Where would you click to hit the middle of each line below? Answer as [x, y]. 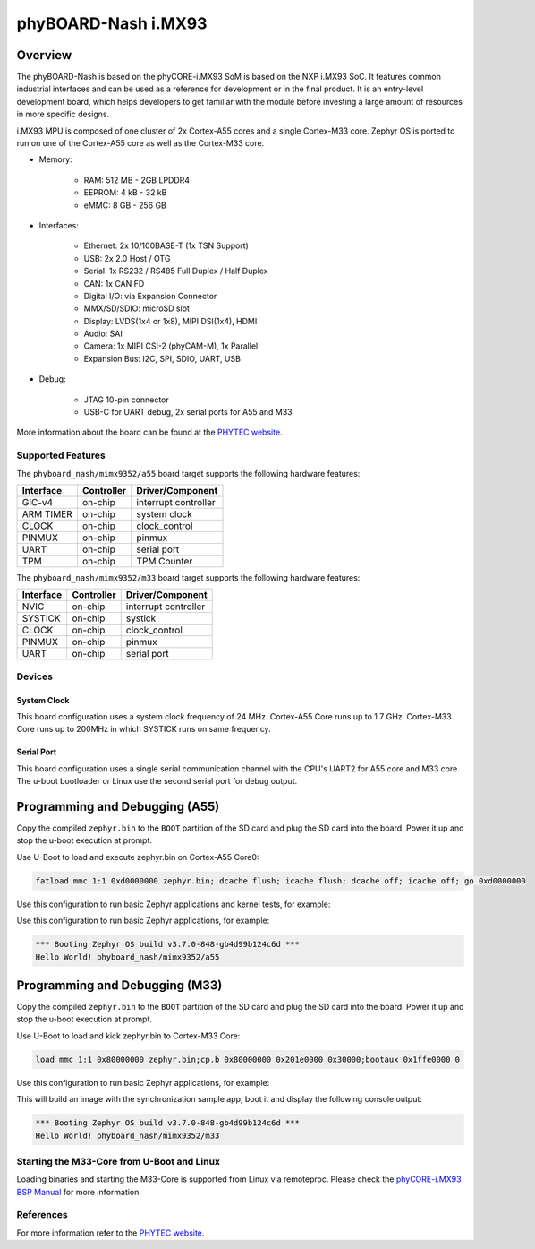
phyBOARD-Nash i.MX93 [112, 23]
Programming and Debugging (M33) [119, 985]
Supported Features [61, 455]
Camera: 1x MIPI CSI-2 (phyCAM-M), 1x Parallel [171, 346]
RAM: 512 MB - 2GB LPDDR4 [137, 180]
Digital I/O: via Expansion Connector [150, 296]
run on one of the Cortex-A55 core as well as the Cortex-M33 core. [140, 143]
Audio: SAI [103, 334]
